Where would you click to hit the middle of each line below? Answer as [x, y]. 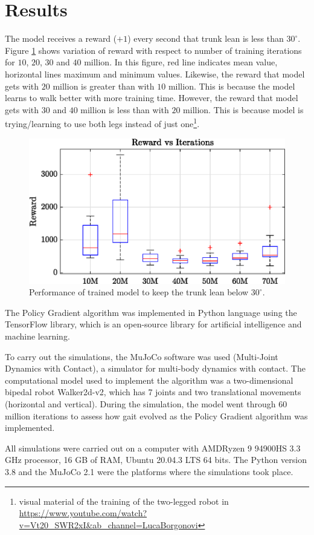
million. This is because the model [232, 86]
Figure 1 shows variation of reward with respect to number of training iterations [153, 50]
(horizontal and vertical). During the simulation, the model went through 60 [146, 404]
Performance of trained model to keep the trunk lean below [139, 292]
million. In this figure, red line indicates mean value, [181, 62]
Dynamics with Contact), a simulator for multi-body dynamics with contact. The [155, 368]
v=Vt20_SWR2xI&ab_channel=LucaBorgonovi [108, 524]
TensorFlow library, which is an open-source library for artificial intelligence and [153, 324]
